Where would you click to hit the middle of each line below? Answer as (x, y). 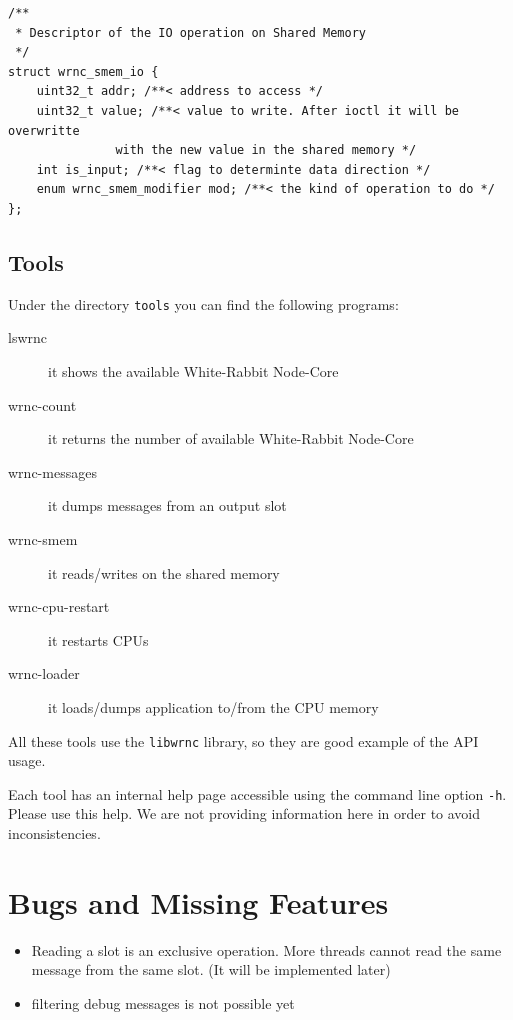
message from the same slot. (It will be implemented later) (211, 969)
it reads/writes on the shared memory (164, 572)
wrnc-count (42, 404)
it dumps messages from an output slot (167, 505)
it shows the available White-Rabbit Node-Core (193, 370)
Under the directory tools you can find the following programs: (203, 303)
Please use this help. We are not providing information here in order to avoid (244, 813)
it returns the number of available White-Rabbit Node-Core (231, 438)
